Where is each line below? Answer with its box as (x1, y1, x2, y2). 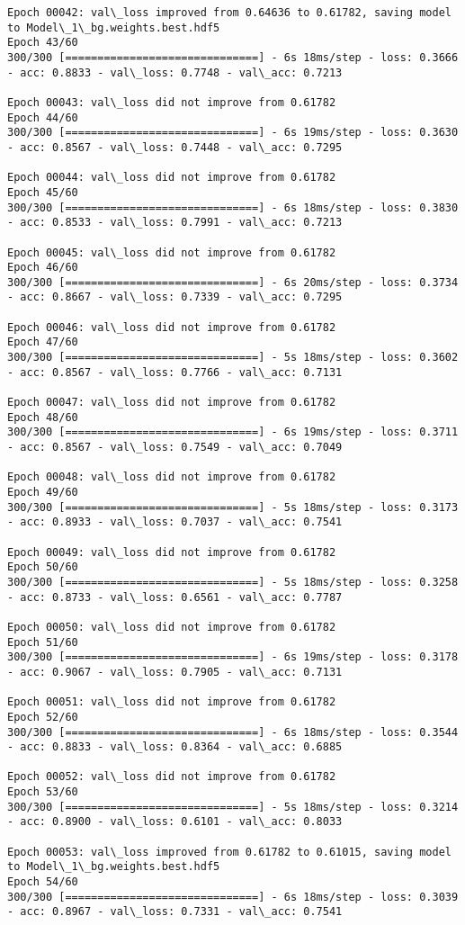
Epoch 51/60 (7, 635, 78, 649)
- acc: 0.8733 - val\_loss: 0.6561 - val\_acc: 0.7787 (7, 590, 343, 604)
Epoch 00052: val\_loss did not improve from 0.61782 (7, 770, 336, 784)
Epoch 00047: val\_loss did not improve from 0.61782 (7, 396, 336, 409)
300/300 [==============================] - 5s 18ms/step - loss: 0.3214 (7, 800, 459, 813)
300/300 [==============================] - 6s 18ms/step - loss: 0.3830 (7, 201, 459, 214)
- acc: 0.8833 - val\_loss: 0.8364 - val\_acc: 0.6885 (7, 741, 343, 754)
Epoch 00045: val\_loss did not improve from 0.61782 (7, 246, 336, 259)
